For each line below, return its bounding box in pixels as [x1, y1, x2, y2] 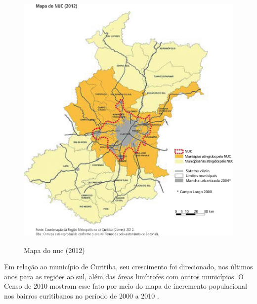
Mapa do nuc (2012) [24, 245, 85, 255]
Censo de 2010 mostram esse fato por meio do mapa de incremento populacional [4, 281, 247, 291]
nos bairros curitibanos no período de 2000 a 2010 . [4, 290, 159, 301]
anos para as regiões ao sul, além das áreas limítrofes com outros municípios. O [4, 271, 244, 281]
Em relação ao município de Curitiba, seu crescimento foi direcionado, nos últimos [4, 261, 253, 272]
